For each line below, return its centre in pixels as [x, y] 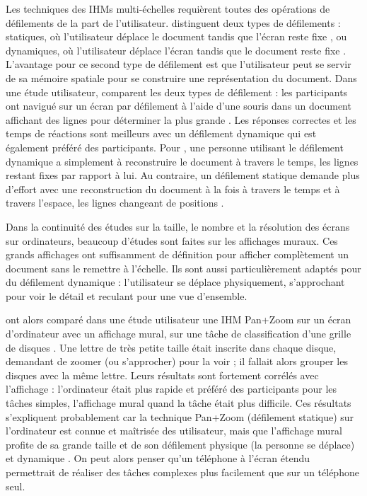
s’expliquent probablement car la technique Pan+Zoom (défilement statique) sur [180, 416]
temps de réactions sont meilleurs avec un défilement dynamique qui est [161, 133]
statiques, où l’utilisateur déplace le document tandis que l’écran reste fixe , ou [176, 36]
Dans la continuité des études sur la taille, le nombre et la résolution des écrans [178, 226]
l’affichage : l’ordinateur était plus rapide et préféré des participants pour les [171, 389]
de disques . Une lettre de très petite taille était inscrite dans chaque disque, [171, 347]
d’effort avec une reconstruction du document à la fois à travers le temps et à [173, 189]
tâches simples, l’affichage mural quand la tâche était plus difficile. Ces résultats [179, 403]
